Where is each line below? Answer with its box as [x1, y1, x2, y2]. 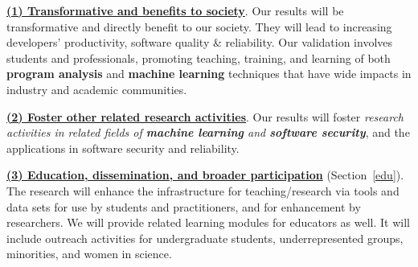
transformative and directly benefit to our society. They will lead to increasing [6, 18, 392, 35]
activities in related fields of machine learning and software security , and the [6, 124, 410, 141]
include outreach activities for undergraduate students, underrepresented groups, [6, 229, 404, 246]
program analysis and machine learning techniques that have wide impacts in [6, 65, 412, 82]
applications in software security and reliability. [6, 139, 240, 156]
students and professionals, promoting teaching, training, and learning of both [6, 49, 391, 66]
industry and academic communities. [6, 80, 187, 97]
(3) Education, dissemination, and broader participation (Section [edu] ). [6, 166, 404, 183]
